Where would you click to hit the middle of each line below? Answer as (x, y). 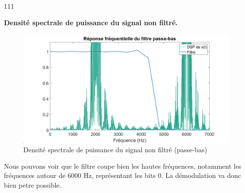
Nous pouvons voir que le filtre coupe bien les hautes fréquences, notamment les (123, 166)
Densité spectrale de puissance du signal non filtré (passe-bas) (115, 150)
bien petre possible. (33, 185)
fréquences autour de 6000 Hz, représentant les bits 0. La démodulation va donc (122, 175)
